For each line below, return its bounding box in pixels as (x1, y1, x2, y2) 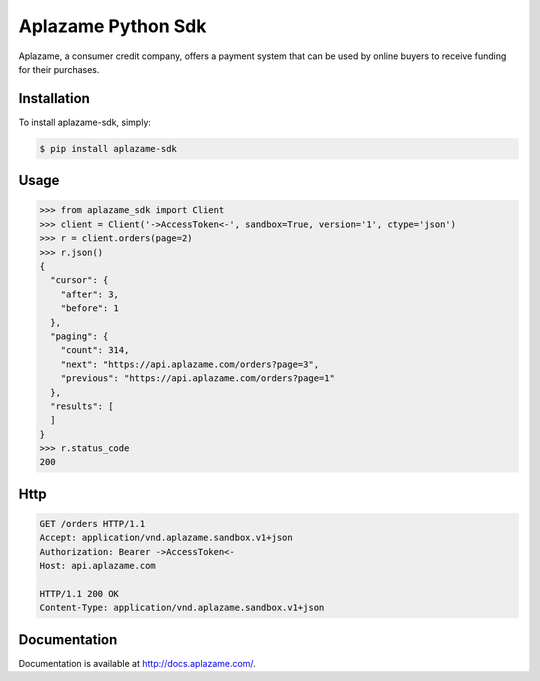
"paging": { (50, 330, 109, 342)
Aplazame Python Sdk (18, 15, 207, 37)
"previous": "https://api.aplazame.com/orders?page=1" (60, 373, 335, 384)
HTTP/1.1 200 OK (39, 588, 120, 599)
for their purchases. (18, 63, 100, 75)
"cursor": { (50, 275, 109, 286)
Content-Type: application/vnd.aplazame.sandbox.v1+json (39, 602, 325, 614)
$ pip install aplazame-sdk (39, 143, 177, 154)
